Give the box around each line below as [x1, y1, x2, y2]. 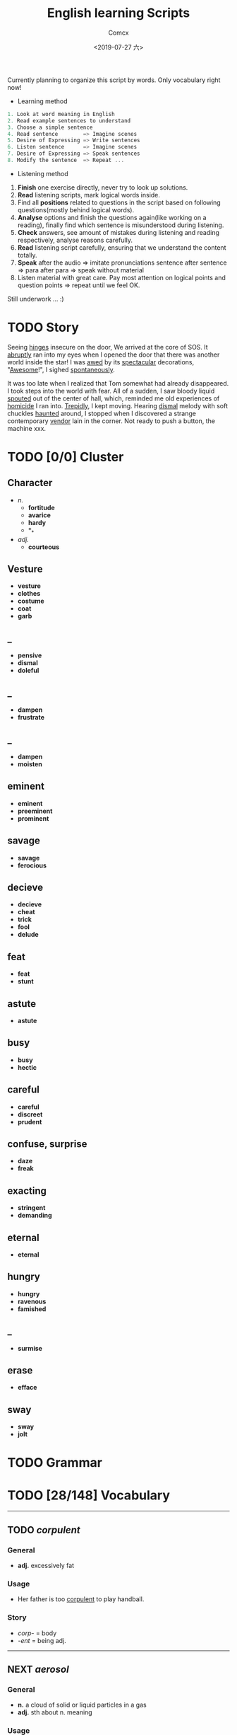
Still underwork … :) [7, 294, 65, 303]
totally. [17, 250, 37, 259]
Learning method [17, 97, 68, 105]
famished [17, 1304, 47, 1313]
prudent [17, 1117, 42, 1126]
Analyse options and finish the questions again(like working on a [17, 213, 207, 221]
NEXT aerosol [7, 1664, 69, 1676]
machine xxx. [7, 424, 47, 432]
